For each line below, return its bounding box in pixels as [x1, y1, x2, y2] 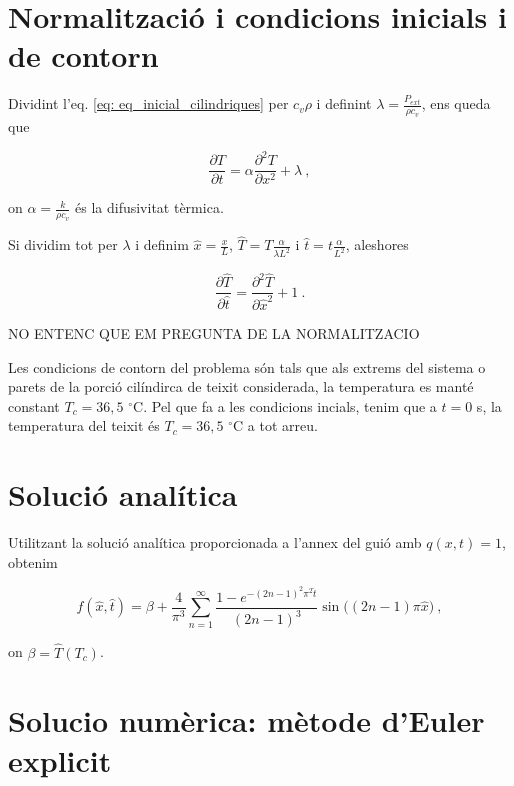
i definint [316, 93, 372, 114]
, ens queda [421, 93, 491, 114]
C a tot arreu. [233, 415, 318, 436]
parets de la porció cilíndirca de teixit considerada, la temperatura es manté [8, 376, 474, 397]
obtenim [8, 551, 58, 572]
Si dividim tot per [8, 234, 118, 255]
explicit [8, 739, 112, 780]
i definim [135, 234, 189, 255]
